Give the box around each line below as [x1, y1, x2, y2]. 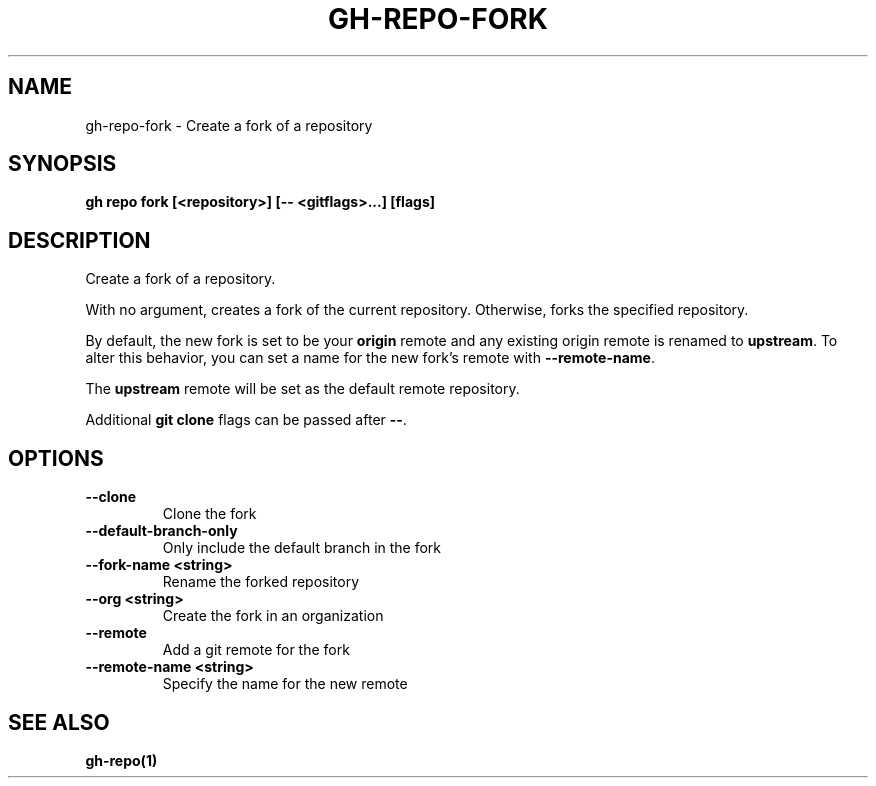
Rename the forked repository [162, 573, 360, 591]
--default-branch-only [85, 522, 238, 540]
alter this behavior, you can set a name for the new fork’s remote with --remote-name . [85, 349, 655, 367]
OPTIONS [8, 445, 104, 471]
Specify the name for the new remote [162, 675, 408, 693]
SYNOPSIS [8, 151, 117, 177]
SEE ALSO [8, 709, 110, 735]
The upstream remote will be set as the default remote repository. [85, 380, 520, 398]
